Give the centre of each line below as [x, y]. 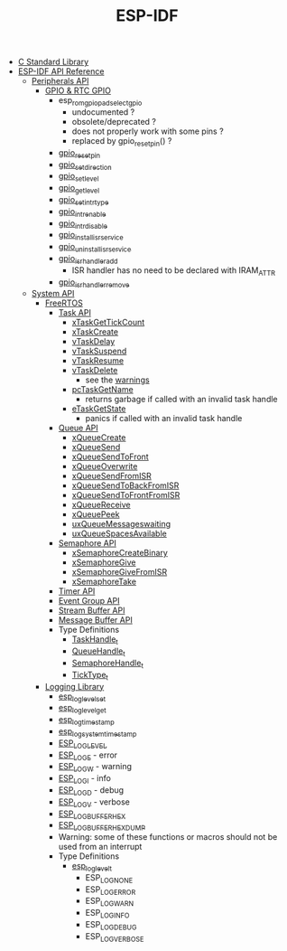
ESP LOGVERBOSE [115, 937]
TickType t [90, 676]
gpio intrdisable [83, 224]
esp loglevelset [82, 697]
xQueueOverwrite [105, 466]
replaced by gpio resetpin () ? [122, 141]
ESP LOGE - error [88, 756]
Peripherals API [60, 81]
